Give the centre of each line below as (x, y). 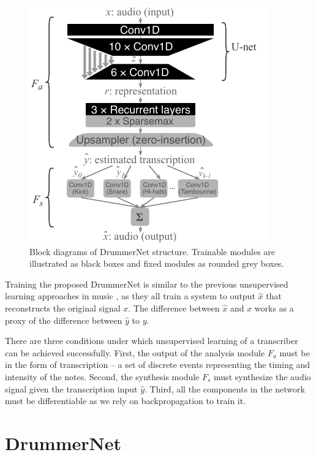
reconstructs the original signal (63, 308)
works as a (274, 308)
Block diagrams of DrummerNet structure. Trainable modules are (152, 251)
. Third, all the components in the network (225, 388)
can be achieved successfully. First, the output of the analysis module (135, 352)
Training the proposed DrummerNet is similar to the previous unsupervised (147, 284)
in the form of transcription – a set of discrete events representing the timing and (157, 365)
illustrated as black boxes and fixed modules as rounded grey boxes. (157, 263)
